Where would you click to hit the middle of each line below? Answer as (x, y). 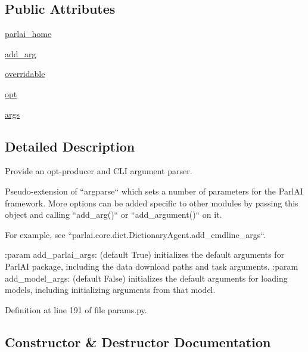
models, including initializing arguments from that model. (110, 290)
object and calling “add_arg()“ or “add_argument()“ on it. (113, 214)
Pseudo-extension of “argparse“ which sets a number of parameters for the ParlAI (154, 191)
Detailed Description (70, 146)
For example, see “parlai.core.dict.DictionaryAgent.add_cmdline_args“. (135, 234)
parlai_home (28, 34)
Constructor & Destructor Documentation (138, 342)
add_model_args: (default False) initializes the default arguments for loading (146, 278)
